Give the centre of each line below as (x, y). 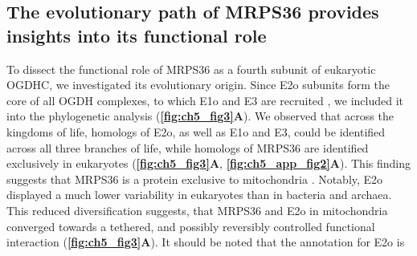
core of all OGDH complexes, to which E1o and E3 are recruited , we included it (205, 100)
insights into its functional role (137, 35)
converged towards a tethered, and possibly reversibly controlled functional (191, 226)
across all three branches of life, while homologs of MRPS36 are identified (188, 147)
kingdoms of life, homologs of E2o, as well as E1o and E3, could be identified (196, 131)
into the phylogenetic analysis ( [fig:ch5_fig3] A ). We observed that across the (200, 116)
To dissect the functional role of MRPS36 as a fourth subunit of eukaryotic (191, 69)
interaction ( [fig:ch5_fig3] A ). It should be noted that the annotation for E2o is (206, 242)
